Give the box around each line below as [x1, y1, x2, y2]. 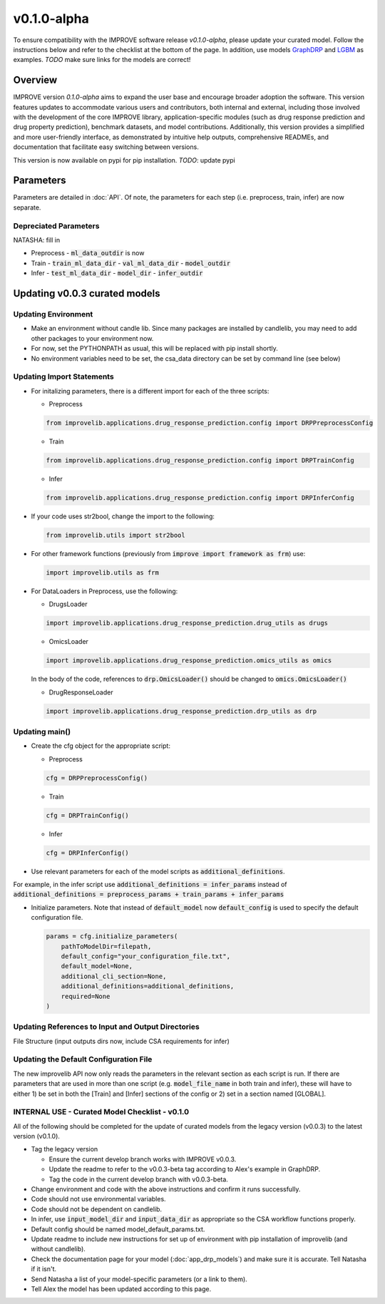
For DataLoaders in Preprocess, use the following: [31, 587, 178, 595]
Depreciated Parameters [13, 221, 100, 231]
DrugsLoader [48, 600, 88, 609]
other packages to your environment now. [31, 334, 154, 342]
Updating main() [13, 727, 71, 736]
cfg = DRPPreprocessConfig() [46, 774, 148, 782]
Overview [13, 74, 58, 86]
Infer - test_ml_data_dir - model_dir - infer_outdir [31, 269, 203, 277]
